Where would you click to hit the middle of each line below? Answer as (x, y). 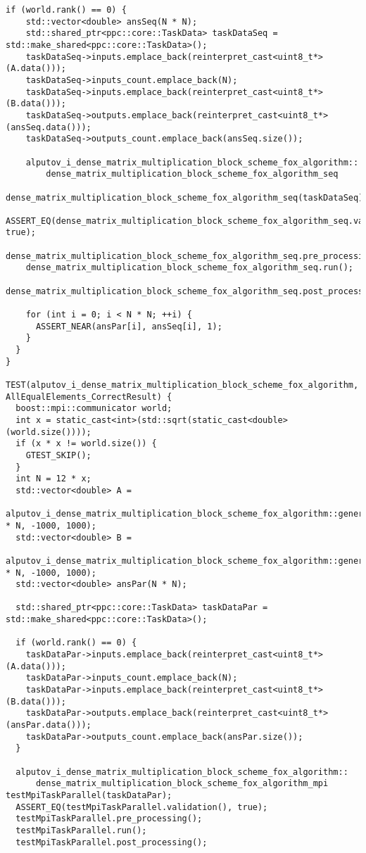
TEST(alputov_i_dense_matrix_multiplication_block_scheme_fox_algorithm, (182, 385)
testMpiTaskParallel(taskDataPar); (89, 795)
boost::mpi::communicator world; (94, 409)
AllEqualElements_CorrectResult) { (89, 397)
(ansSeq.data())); (49, 127)
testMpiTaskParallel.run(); (81, 830)
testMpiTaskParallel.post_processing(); (112, 842)
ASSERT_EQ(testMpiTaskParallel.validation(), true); (142, 807)
